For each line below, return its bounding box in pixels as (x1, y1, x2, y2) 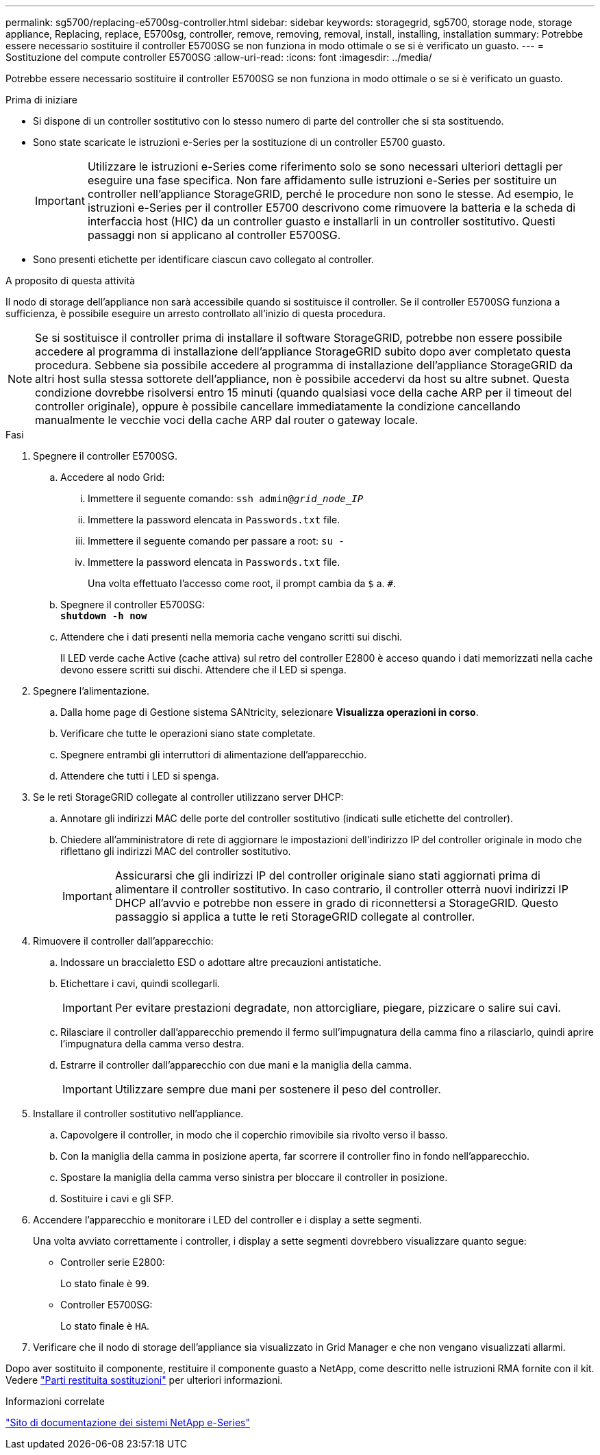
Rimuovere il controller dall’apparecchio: (33, 935, 214, 947)
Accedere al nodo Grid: (60, 471, 165, 483)
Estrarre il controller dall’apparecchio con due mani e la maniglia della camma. (60, 1059, 412, 1071)
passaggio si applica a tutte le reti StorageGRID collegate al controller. (114, 910, 475, 923)
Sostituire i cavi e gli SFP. (60, 1193, 174, 1204)
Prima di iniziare (5, 94, 77, 105)
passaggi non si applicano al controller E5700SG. (87, 228, 341, 242)
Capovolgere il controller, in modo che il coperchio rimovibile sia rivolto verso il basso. (60, 1129, 449, 1141)
